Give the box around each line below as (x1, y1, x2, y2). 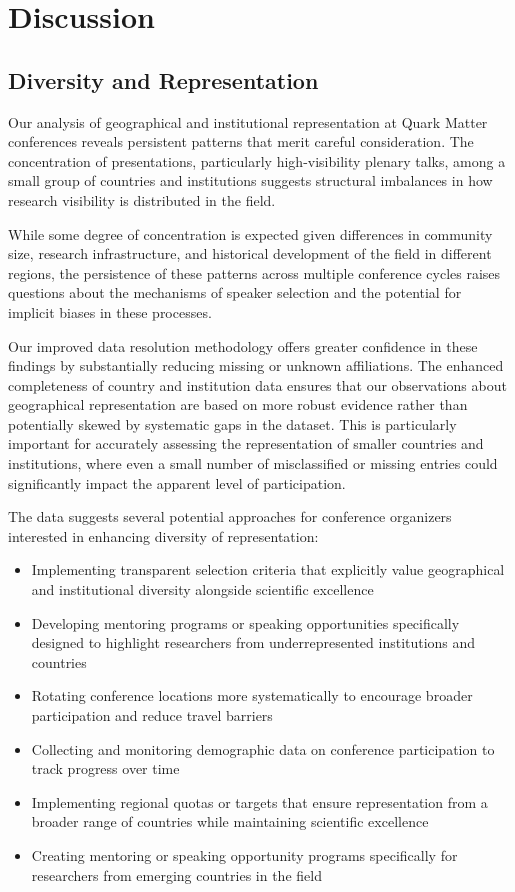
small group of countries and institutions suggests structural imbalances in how (8, 170, 493, 191)
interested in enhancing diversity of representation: (8, 525, 319, 546)
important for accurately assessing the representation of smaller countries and (8, 433, 484, 454)
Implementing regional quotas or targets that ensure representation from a (31, 791, 488, 812)
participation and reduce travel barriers (31, 705, 273, 726)
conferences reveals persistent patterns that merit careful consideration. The (8, 131, 474, 152)
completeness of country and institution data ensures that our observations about (8, 374, 507, 395)
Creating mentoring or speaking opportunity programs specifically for (31, 844, 458, 865)
